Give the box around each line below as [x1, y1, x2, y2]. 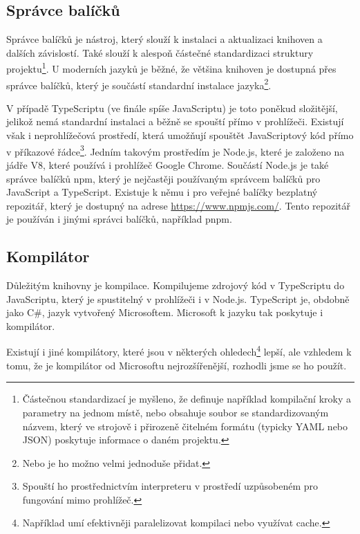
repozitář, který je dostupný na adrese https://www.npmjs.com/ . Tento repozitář [6, 198, 350, 212]
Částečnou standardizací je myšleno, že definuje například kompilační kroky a [22, 392, 351, 406]
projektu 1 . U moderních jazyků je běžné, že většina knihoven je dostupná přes [6, 59, 337, 76]
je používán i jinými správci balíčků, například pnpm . [6, 212, 232, 226]
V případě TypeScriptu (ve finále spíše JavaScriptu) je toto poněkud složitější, [6, 100, 338, 115]
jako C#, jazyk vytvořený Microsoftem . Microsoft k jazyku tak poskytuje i [6, 305, 323, 320]
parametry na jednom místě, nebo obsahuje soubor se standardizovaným [22, 405, 329, 419]
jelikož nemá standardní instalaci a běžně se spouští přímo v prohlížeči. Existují [6, 114, 344, 129]
